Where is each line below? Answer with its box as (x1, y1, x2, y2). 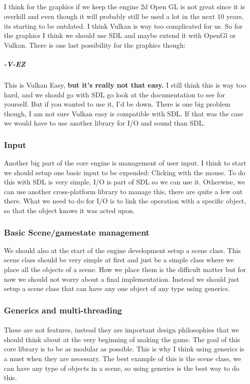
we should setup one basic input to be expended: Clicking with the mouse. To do (4, 167, 246, 177)
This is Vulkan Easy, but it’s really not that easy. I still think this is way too (4, 79, 246, 90)
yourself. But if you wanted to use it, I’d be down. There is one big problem (4, 99, 231, 109)
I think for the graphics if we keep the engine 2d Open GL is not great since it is (4, 1, 245, 12)
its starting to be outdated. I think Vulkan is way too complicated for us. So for (4, 20, 243, 31)
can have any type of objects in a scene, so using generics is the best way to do (4, 363, 240, 373)
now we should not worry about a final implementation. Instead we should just (4, 274, 240, 284)
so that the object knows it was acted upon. (4, 205, 135, 216)
